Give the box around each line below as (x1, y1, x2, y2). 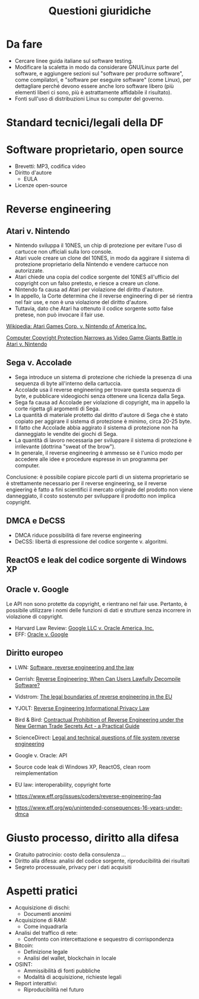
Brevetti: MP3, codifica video (14, 163, 86, 170)
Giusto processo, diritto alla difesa (6, 831, 179, 845)
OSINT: (14, 960, 33, 968)
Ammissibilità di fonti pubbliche (23, 967, 100, 974)
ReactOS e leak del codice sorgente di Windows (6, 555, 187, 565)
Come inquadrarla (23, 922, 68, 930)
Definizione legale (23, 948, 68, 955)
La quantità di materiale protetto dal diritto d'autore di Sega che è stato (14, 411, 188, 418)
